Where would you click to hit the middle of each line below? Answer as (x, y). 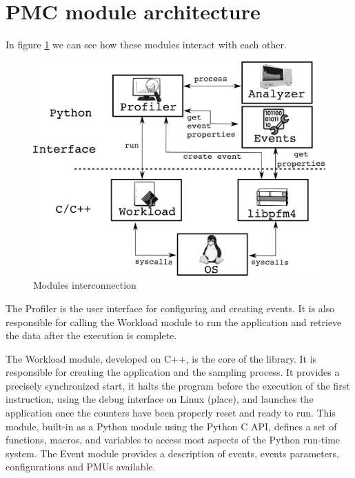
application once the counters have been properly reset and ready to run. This (171, 413)
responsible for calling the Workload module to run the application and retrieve (174, 322)
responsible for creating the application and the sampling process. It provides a (173, 372)
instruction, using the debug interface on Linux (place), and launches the (160, 399)
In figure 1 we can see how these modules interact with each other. (146, 45)
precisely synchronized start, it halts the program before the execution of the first (178, 385)
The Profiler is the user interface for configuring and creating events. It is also (170, 308)
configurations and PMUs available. (81, 467)
